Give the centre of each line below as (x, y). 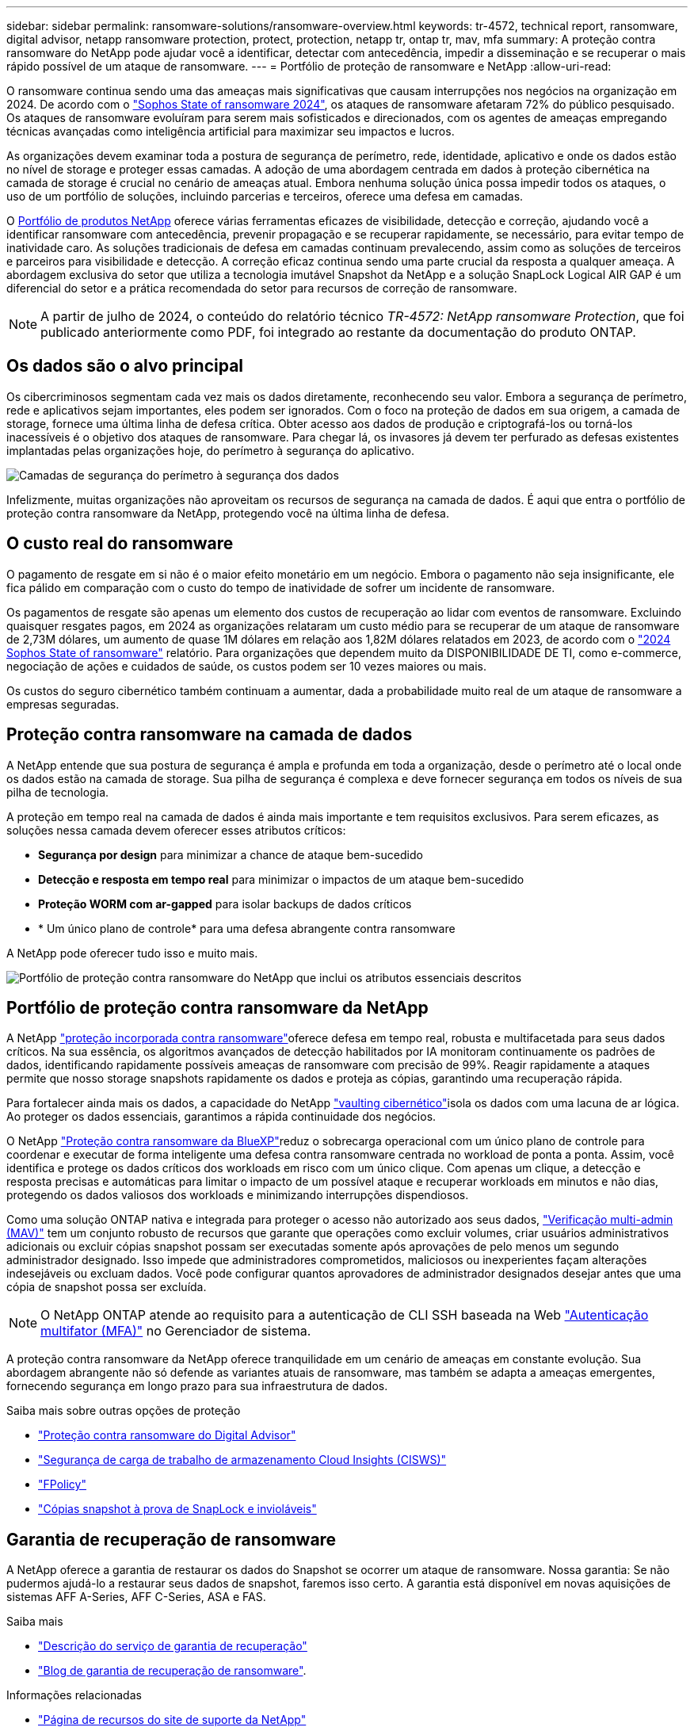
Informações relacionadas (74, 1695)
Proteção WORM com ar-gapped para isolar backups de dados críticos (225, 904)
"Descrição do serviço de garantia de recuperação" (173, 1646)
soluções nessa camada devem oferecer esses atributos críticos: (176, 830)
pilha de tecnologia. (58, 792)
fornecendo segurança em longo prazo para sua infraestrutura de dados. (197, 1386)
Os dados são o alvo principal (125, 366)
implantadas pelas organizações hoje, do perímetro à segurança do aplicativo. (211, 450)
